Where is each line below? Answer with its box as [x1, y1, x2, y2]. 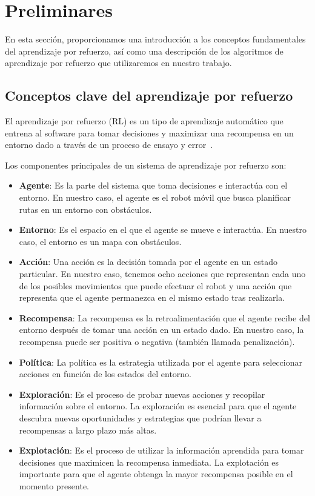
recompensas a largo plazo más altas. [19, 423, 157, 436]
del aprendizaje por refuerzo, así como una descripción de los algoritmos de [5, 44, 283, 57]
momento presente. [19, 479, 90, 492]
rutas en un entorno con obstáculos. [19, 203, 152, 215]
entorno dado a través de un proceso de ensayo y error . [5, 138, 213, 151]
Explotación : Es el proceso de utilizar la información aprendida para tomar [19, 444, 304, 457]
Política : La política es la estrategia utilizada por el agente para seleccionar [19, 355, 302, 368]
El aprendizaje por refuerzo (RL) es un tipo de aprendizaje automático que [5, 115, 283, 127]
